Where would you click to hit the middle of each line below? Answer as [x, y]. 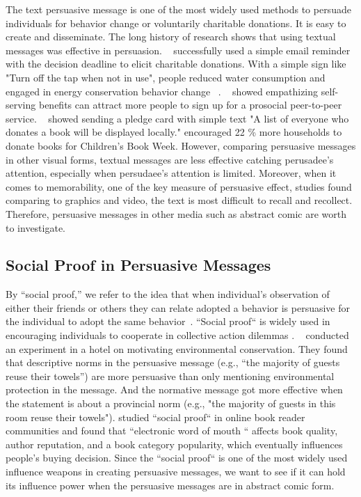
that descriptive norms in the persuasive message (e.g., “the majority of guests [173, 362]
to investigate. [36, 227]
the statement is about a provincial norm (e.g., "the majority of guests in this [171, 403]
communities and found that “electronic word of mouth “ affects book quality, [172, 431]
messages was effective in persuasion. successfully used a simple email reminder [178, 50]
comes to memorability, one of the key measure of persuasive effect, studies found [179, 186]
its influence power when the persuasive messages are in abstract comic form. [170, 485]
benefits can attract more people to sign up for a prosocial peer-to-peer [190, 105]
